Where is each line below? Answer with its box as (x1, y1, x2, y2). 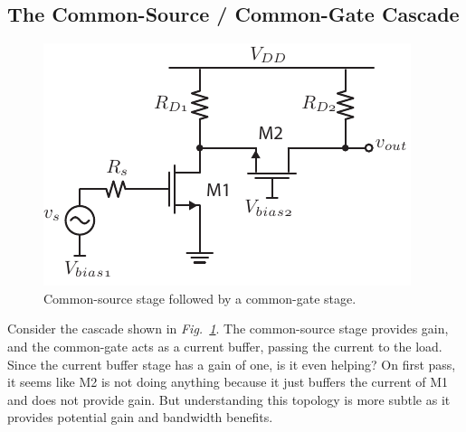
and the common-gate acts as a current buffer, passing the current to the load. (7, 336, 442, 355)
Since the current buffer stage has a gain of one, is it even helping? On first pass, (7, 354, 456, 373)
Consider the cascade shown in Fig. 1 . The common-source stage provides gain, (7, 319, 449, 338)
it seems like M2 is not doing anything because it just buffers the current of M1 (7, 372, 449, 391)
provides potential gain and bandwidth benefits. (7, 408, 273, 427)
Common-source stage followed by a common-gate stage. (43, 288, 357, 307)
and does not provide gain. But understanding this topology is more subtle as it (7, 390, 451, 409)
